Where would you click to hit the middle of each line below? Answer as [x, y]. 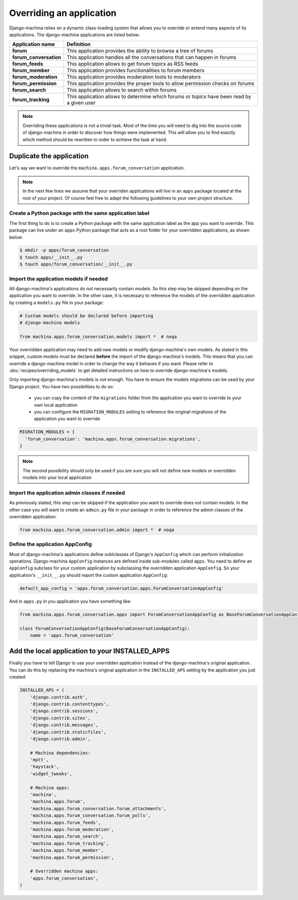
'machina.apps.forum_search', [67, 837]
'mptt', [39, 760]
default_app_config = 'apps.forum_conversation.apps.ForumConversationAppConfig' [122, 588]
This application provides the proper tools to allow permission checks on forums [161, 84]
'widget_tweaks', [51, 774]
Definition [79, 44]
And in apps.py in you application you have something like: [70, 601]
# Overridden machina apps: [64, 871]
